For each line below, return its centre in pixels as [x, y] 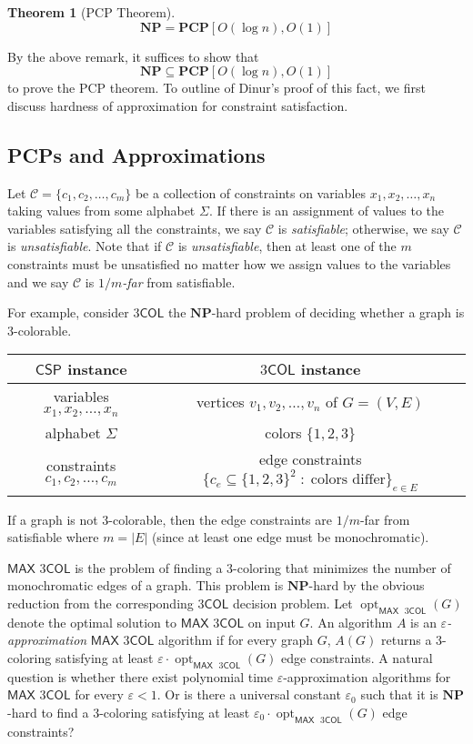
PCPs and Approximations [136, 154]
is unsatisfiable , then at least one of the [287, 246]
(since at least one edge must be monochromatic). [290, 537]
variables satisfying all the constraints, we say [135, 228]
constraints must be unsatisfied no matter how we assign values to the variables [229, 263]
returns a [407, 640]
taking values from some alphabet [101, 211]
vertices [221, 401]
